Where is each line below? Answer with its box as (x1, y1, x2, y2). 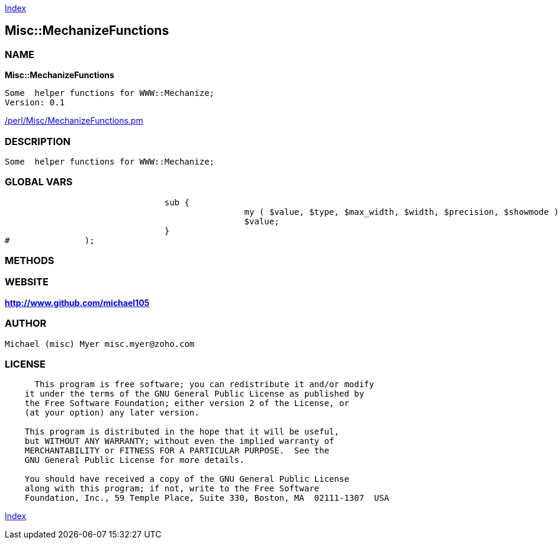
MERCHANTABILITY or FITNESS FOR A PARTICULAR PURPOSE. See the (24, 446, 329, 456)
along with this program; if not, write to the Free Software (24, 484, 320, 494)
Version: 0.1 (5, 98, 65, 108)
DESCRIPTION (5, 135, 71, 147)
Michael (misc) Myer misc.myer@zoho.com (5, 339, 195, 349)
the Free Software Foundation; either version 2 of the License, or (24, 398, 349, 408)
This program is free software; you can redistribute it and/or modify (34, 379, 374, 390)
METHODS (5, 255, 54, 267)
